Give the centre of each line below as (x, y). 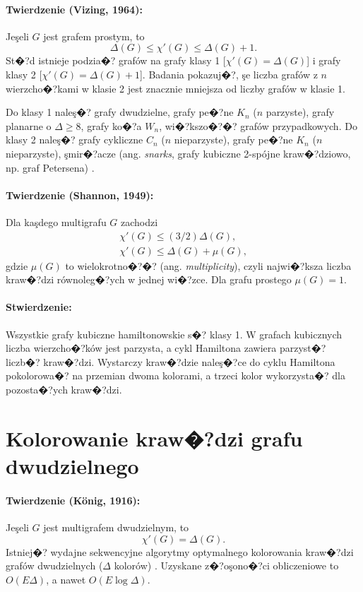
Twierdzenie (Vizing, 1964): (74, 9)
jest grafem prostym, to (94, 36)
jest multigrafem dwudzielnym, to (116, 527)
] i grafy (324, 60)
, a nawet (66, 579)
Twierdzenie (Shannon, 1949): (80, 195)
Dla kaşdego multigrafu (56, 221)
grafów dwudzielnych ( (54, 566)
